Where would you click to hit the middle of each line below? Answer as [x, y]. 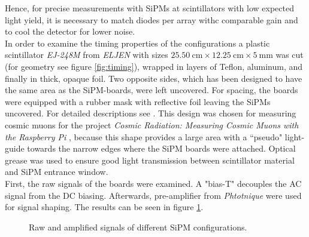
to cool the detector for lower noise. [70, 31]
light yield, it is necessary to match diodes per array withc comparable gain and [152, 19]
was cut [290, 55]
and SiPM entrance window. [57, 172]
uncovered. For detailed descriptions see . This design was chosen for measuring [151, 113]
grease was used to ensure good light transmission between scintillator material [150, 160]
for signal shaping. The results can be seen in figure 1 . [104, 207]
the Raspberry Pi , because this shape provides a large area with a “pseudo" [144, 136]
